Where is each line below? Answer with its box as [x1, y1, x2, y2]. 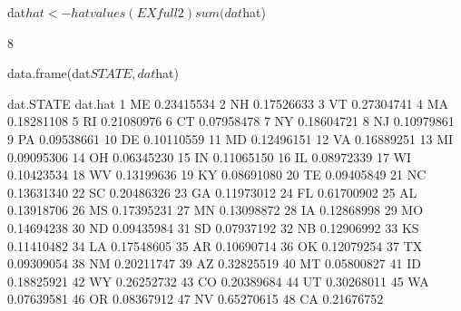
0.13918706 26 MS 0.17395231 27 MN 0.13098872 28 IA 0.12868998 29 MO [7, 200, 424, 219]
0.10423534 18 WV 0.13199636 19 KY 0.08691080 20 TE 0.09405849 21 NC [7, 165, 427, 184]
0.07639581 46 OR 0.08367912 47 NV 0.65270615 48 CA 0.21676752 [7, 289, 384, 308]
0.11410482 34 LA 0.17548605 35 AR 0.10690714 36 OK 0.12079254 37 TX [7, 236, 423, 255]
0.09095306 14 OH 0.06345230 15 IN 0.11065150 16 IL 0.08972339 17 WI [7, 147, 412, 166]
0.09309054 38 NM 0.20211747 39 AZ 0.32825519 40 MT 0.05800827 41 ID [7, 254, 421, 273]
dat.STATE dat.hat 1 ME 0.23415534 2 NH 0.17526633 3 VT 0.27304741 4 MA [7, 93, 449, 112]
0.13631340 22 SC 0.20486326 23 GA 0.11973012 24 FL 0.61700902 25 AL [7, 182, 417, 201]
